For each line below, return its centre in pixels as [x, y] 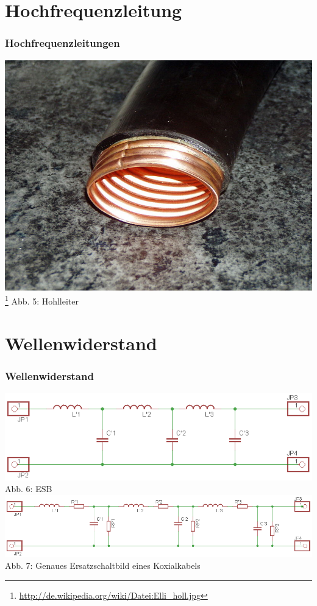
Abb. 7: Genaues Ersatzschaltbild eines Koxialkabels [103, 565]
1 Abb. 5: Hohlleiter [42, 300]
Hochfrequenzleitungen [62, 43]
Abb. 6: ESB [29, 489]
